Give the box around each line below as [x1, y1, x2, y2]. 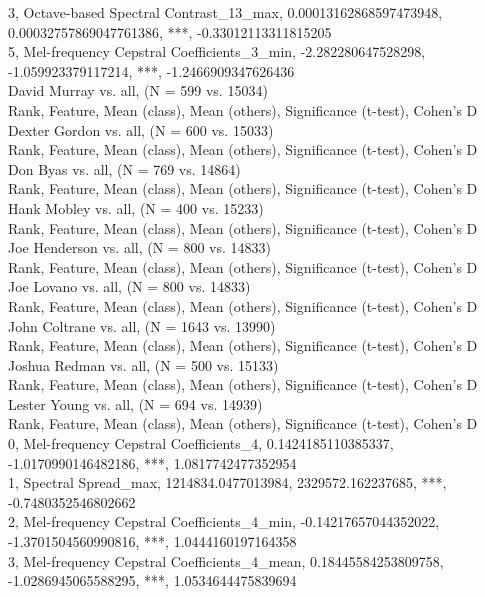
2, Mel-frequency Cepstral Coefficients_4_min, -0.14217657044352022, [8, 511, 440, 532]
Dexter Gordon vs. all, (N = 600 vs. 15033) [8, 119, 274, 140]
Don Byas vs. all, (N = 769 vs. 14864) [8, 158, 241, 179]
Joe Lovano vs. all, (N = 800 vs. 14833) [8, 276, 251, 297]
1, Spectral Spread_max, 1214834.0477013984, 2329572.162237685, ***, [8, 472, 447, 493]
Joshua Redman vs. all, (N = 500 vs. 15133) [8, 354, 279, 375]
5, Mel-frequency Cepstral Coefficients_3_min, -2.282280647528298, [8, 41, 426, 62]
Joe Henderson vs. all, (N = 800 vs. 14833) [8, 237, 271, 258]
